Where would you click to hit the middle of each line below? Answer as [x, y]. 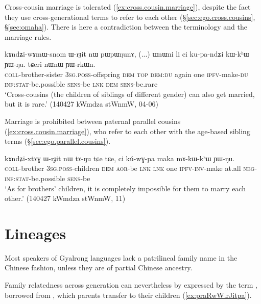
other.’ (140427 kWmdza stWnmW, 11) [65, 198]
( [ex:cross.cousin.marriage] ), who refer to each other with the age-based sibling [127, 131]
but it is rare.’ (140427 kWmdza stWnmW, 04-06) [81, 104]
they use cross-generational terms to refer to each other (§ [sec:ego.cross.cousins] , [130, 17]
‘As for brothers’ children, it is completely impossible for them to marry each [125, 188]
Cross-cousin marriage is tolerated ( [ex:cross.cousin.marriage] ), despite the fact [128, 7]
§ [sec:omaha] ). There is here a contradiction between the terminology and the [126, 27]
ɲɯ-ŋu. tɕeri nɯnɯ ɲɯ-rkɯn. [50, 64]
